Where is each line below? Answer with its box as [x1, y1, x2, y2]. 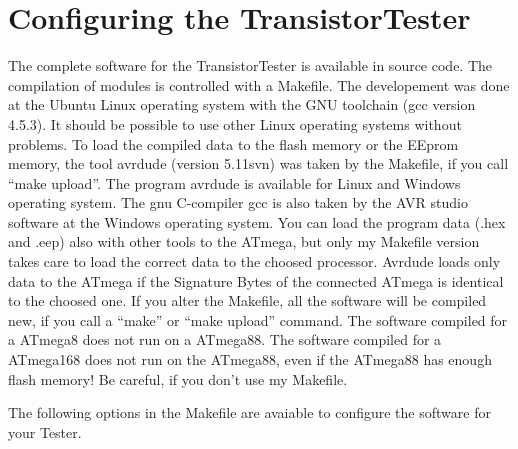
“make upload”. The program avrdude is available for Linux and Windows [8, 172, 461, 193]
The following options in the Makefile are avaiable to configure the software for [8, 402, 491, 423]
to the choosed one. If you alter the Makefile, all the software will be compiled [8, 290, 487, 311]
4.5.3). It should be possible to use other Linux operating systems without [8, 113, 462, 134]
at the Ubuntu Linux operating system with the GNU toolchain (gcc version [8, 94, 476, 115]
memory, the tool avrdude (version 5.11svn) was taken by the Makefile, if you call [8, 153, 509, 174]
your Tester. [8, 421, 82, 442]
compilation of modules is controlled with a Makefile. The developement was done [8, 74, 510, 95]
